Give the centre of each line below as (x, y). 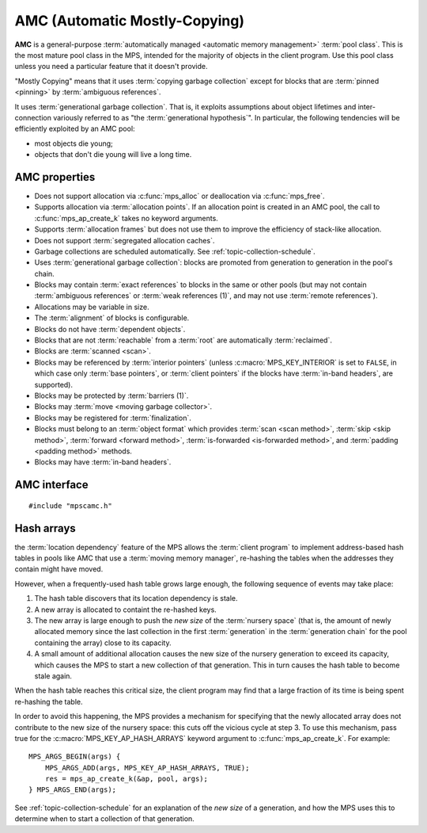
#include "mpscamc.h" (70, 506)
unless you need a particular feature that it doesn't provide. (111, 67)
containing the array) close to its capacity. (103, 643)
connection (33, 117)
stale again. (53, 676)
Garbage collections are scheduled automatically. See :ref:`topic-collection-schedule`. (175, 251)
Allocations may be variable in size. (92, 307)
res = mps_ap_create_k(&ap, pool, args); (127, 779)
